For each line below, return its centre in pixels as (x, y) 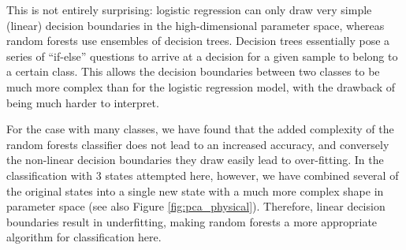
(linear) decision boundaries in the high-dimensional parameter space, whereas (196, 25)
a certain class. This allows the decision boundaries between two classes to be (193, 71)
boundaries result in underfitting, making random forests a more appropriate (192, 221)
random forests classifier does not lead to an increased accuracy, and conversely (198, 144)
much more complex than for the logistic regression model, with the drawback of (201, 86)
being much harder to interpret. (83, 102)
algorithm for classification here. (84, 237)
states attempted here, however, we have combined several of (252, 175)
